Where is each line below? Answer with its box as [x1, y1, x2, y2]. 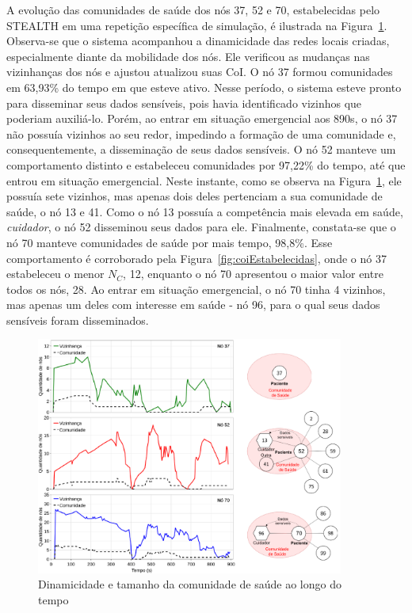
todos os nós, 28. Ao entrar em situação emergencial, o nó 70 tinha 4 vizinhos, [6, 280, 386, 297]
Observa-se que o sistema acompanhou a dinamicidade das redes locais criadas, [6, 32, 390, 49]
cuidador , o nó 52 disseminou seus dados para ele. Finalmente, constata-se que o [6, 219, 396, 235]
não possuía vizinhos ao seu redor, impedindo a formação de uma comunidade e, [6, 125, 396, 142]
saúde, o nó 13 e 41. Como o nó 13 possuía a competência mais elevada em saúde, [6, 203, 403, 219]
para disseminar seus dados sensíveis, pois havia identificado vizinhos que [6, 94, 362, 111]
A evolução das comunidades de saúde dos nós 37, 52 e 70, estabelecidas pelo [6, 2, 380, 17]
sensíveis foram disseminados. [6, 311, 149, 328]
